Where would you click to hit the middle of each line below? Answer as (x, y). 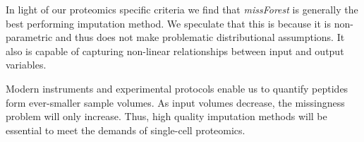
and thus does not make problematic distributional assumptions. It (200, 37)
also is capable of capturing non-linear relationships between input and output (175, 51)
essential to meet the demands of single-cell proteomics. (126, 130)
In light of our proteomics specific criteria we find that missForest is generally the (182, 9)
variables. (26, 65)
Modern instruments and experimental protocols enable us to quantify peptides (177, 88)
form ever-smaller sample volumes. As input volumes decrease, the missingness (175, 102)
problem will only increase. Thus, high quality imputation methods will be (166, 116)
